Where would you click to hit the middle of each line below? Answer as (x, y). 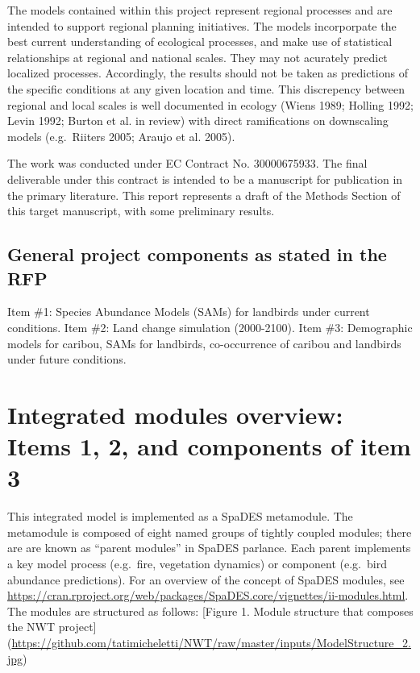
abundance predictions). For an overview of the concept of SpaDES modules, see (206, 579)
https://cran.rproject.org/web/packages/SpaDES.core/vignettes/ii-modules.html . (208, 595)
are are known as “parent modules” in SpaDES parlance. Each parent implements (209, 548)
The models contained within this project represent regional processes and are (200, 10)
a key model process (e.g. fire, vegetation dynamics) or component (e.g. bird (197, 563)
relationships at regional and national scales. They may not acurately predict (198, 57)
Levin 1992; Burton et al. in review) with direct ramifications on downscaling (198, 120)
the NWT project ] (52, 627)
